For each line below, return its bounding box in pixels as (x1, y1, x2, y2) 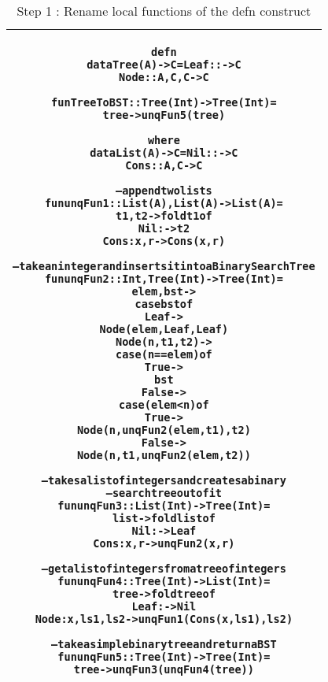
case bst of (135, 298, 193, 310)
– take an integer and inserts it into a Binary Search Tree (13, 260, 315, 272)
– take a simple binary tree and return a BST (51, 638, 277, 650)
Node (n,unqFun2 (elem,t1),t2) (76, 424, 251, 436)
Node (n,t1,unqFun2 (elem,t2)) (76, 449, 251, 461)
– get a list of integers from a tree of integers (41, 562, 286, 575)
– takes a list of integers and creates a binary (41, 474, 286, 487)
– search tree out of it (105, 487, 223, 499)
